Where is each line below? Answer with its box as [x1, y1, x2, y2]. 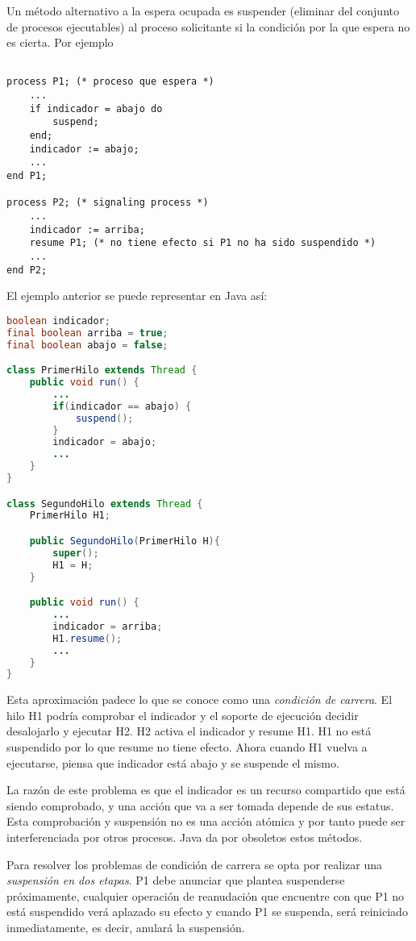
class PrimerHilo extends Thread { [6, 364, 198, 377]
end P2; [6, 264, 48, 276]
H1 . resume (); [52, 632, 123, 644]
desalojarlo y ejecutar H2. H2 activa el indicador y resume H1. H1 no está [6, 722, 372, 739]
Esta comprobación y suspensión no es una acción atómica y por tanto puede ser [6, 813, 406, 830]
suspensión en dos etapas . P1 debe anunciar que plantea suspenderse [6, 872, 345, 889]
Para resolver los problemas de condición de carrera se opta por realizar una [6, 856, 382, 872]
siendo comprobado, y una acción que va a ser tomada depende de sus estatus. [6, 797, 394, 814]
